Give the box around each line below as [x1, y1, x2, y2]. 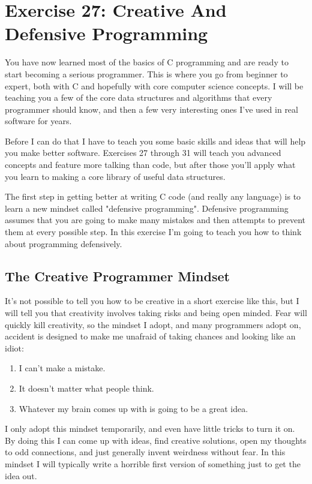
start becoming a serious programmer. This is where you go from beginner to [5, 67, 288, 80]
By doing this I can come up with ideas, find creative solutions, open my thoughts [5, 434, 307, 446]
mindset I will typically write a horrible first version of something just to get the [5, 457, 301, 470]
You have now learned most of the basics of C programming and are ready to [5, 56, 289, 68]
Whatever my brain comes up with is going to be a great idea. [19, 402, 248, 414]
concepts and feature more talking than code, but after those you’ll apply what [5, 158, 296, 171]
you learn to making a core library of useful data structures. [5, 170, 226, 182]
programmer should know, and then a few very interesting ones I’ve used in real [5, 103, 298, 115]
